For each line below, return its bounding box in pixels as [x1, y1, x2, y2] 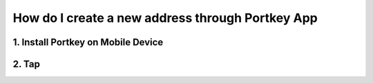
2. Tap [12, 58, 41, 70]
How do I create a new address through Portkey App [12, 10, 318, 25]
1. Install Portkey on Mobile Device [12, 36, 164, 48]
